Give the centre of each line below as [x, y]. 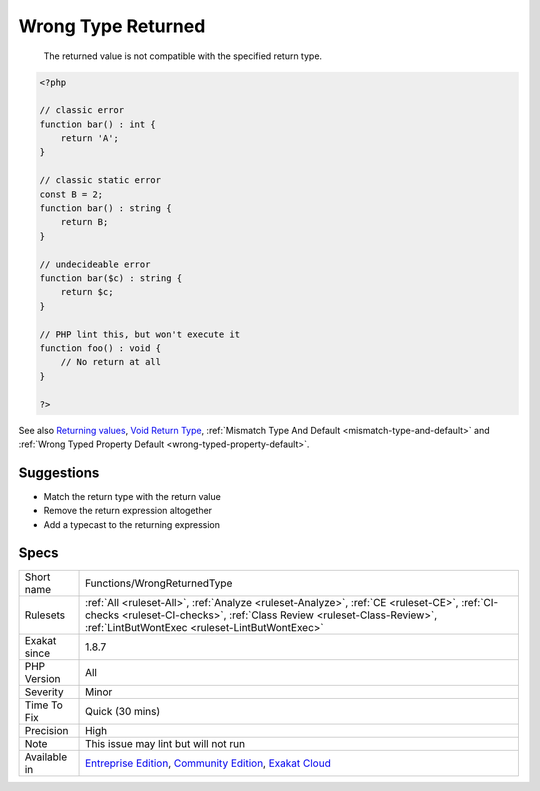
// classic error [82, 110]
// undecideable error [95, 264]
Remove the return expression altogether [128, 511]
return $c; [87, 292]
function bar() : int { [98, 124]
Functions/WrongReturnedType [159, 583]
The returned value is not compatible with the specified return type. [183, 56]
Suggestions [59, 472]
